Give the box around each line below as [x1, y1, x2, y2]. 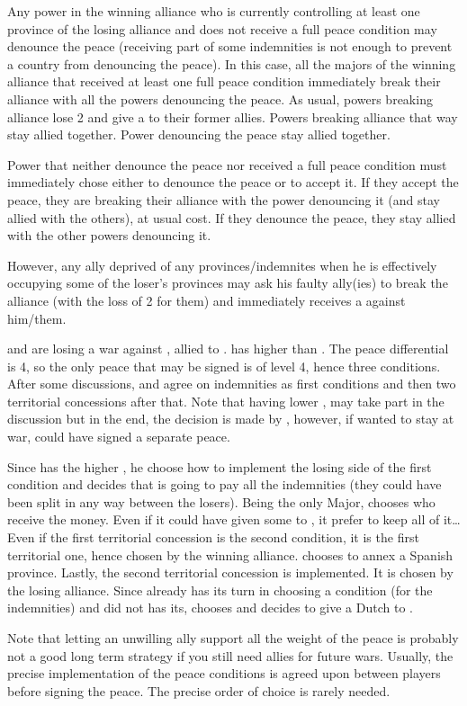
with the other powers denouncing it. [7, 226, 211, 245]
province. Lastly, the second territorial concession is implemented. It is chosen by [7, 563, 454, 582]
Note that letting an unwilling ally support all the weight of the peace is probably [7, 629, 459, 647]
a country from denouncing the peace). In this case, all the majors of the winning [7, 54, 456, 73]
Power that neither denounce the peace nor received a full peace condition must [7, 155, 447, 174]
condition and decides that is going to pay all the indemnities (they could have [7, 475, 442, 494]
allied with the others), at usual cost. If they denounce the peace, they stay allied [7, 208, 456, 227]
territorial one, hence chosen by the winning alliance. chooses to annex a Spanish [7, 545, 454, 564]
